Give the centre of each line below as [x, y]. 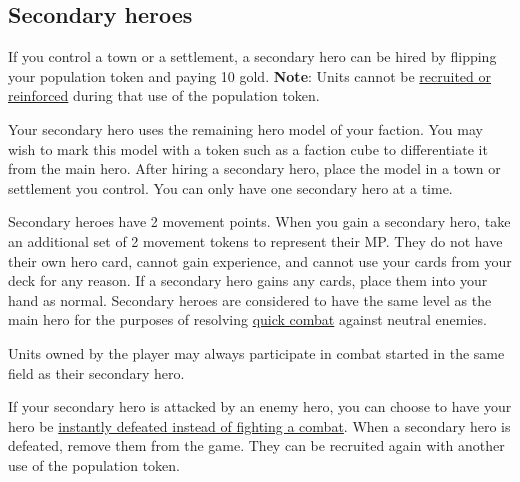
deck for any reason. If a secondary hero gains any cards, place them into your [248, 280]
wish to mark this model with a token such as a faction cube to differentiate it [248, 148]
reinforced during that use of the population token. [164, 95]
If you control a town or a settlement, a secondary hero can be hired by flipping [252, 56]
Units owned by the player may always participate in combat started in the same [256, 352]
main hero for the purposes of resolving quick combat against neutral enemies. [247, 319]
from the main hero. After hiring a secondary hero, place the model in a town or [254, 168]
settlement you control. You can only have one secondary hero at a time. [230, 187]
